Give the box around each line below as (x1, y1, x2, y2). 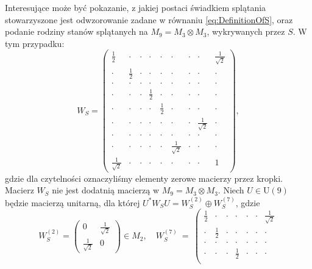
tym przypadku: (5, 37, 65, 49)
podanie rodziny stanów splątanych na (5, 25, 148, 38)
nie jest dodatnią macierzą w (52, 184, 160, 196)
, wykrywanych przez (207, 25, 285, 38)
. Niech (218, 184, 244, 196)
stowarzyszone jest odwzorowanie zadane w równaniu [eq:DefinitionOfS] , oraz (5, 13, 293, 26)
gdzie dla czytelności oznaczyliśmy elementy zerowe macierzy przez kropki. (5, 171, 283, 184)
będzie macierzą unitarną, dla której (5, 196, 140, 209)
